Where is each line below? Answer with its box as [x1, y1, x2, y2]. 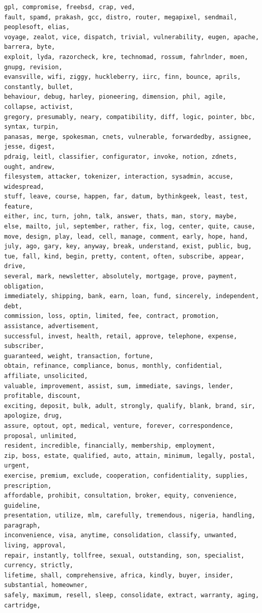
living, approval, [4, 542, 66, 549]
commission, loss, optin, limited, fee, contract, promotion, [4, 312, 219, 320]
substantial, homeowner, [4, 581, 88, 589]
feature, [4, 202, 34, 210]
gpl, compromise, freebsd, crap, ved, [4, 4, 135, 11]
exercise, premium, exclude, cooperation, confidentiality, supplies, [4, 472, 248, 479]
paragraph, [4, 521, 41, 529]
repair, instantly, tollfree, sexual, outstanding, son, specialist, [4, 551, 245, 559]
